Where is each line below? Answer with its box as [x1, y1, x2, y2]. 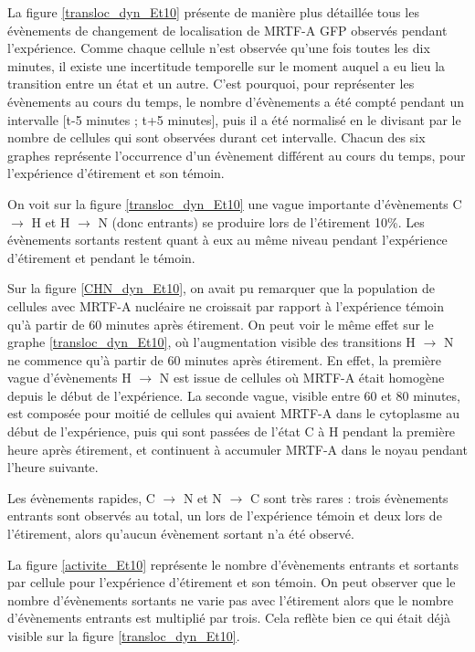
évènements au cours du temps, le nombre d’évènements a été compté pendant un [7, 91, 465, 110]
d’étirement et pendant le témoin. [7, 247, 195, 267]
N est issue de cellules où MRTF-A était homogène [159, 368, 445, 387]
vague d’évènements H [7, 368, 132, 387]
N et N [183, 488, 222, 507]
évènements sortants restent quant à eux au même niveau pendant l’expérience [7, 230, 448, 249]
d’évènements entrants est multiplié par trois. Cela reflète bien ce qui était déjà [7, 608, 450, 627]
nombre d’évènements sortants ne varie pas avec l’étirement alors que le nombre [7, 590, 454, 609]
